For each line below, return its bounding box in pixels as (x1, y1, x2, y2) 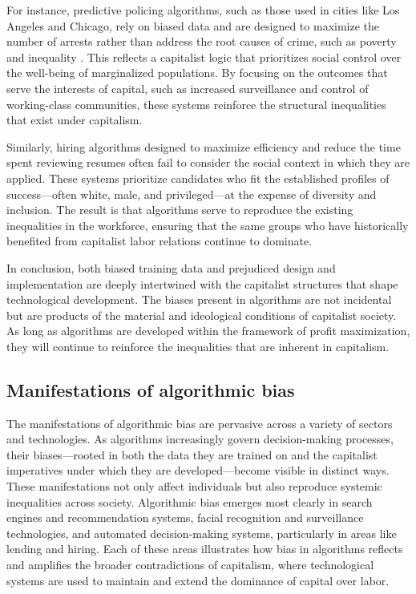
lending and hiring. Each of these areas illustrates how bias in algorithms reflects (6, 540, 403, 557)
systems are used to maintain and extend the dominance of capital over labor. (6, 572, 390, 588)
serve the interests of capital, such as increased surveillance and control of (6, 79, 369, 96)
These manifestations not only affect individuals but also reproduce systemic (6, 478, 382, 495)
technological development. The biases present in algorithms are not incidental (6, 291, 392, 308)
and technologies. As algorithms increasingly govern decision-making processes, (6, 430, 394, 447)
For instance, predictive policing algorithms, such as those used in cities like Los (6, 2, 400, 18)
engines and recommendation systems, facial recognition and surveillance (6, 509, 364, 526)
